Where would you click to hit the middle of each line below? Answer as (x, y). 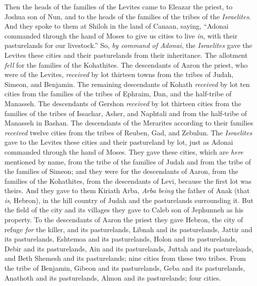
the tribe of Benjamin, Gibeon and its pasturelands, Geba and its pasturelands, (125, 268)
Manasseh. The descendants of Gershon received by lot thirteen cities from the (123, 103)
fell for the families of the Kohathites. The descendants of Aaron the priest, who (126, 64)
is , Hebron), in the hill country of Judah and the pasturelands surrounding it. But (129, 200)
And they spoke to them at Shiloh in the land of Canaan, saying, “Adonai (117, 26)
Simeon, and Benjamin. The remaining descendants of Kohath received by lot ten (127, 84)
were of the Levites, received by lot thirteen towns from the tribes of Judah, (119, 74)
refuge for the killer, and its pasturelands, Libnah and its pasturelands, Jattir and (128, 229)
